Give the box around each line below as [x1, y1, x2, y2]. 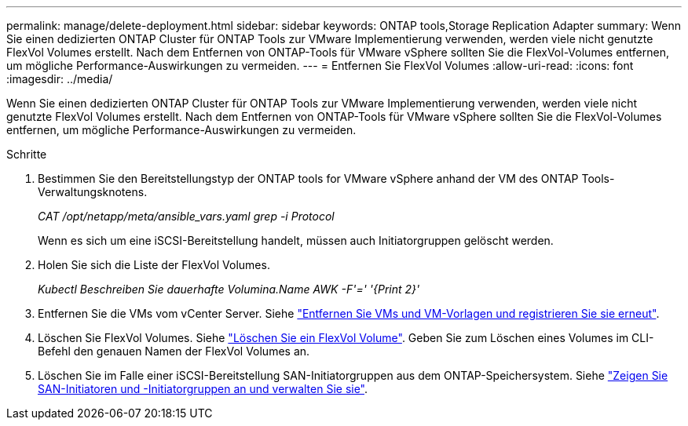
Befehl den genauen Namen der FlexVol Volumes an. [38, 344, 310, 358]
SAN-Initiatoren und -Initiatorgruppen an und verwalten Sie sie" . [38, 382, 368, 395]
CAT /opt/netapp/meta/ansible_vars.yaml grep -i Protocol [38, 209, 335, 223]
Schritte [6, 147, 47, 161]
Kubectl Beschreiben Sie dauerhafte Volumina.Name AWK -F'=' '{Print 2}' [38, 282, 420, 296]
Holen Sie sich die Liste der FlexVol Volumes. [38, 258, 270, 271]
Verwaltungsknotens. [38, 185, 148, 198]
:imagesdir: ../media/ [6, 72, 113, 86]
